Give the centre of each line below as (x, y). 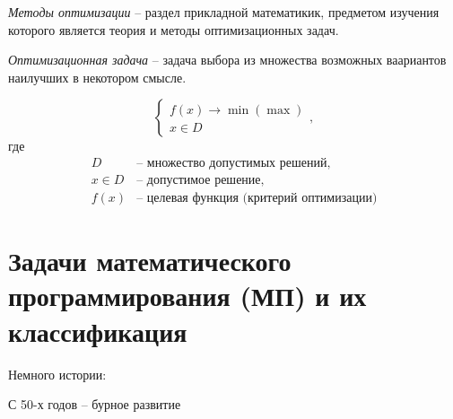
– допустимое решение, (200, 181)
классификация (98, 331)
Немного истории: (57, 374)
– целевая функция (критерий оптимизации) (257, 199)
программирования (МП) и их (187, 296)
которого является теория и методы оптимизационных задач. (174, 29)
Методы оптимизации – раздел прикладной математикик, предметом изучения (224, 12)
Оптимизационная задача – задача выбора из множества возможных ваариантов (227, 60)
